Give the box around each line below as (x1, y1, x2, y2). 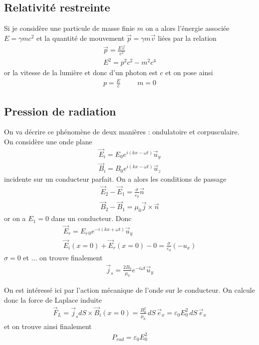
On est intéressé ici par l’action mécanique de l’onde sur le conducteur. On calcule (4, 285, 255, 295)
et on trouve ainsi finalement (4, 321, 92, 331)
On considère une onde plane (4, 136, 92, 146)
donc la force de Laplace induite (4, 295, 102, 305)
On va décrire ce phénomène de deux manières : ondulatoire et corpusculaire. (4, 126, 240, 137)
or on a (4, 213, 26, 224)
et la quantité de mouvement (36, 32, 125, 43)
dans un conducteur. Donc (51, 213, 132, 224)
